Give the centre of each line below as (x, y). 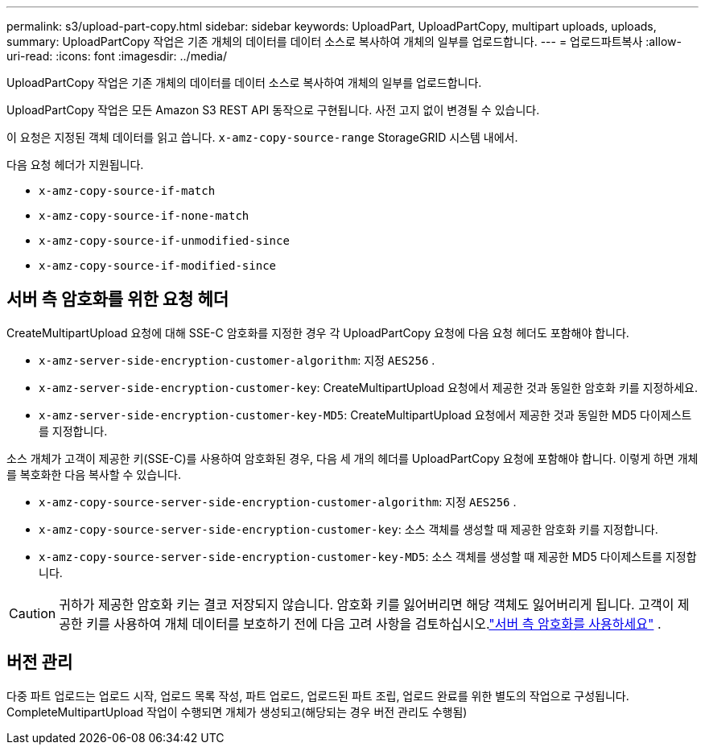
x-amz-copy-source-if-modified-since (158, 266)
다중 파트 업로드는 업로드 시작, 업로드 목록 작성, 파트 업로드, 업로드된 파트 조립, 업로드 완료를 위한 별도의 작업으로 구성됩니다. (318, 695)
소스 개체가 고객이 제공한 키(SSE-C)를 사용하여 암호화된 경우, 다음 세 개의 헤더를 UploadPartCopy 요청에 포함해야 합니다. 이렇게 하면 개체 (352, 458)
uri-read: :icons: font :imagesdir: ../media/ (117, 56)
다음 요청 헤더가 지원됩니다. (75, 165)
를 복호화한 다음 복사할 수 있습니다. (94, 474)
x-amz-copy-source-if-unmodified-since (164, 241)
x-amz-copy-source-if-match (127, 191)
